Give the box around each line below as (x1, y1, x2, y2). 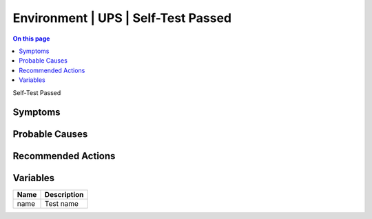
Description (44, 190, 84, 200)
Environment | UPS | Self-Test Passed (12, 10, 232, 25)
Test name (44, 199, 79, 209)
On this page (12, 34, 50, 43)
